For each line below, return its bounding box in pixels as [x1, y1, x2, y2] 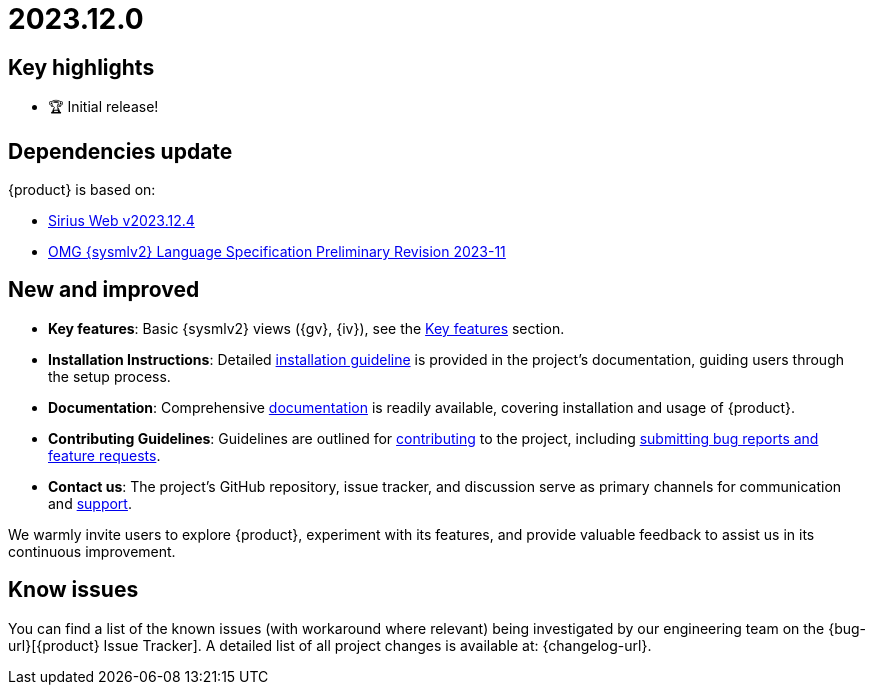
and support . [48, 494, 132, 512]
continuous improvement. [8, 542, 176, 560]
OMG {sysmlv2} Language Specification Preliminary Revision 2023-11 [48, 243, 506, 261]
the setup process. [48, 367, 171, 385]
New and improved [8, 277, 200, 303]
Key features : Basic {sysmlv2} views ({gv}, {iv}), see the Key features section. [48, 319, 565, 337]
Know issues [8, 577, 139, 603]
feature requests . [48, 446, 161, 464]
